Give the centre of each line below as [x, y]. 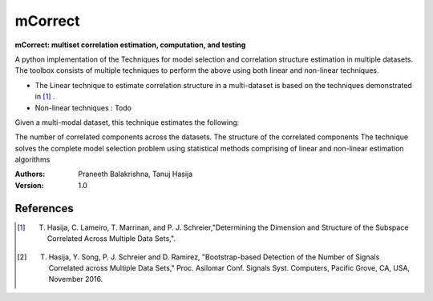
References [44, 208]
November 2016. [76, 279]
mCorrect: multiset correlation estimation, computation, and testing [130, 45]
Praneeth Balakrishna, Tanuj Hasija [136, 174]
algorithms [32, 159]
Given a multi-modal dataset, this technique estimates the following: [127, 122]
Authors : [30, 174]
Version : [29, 185]
